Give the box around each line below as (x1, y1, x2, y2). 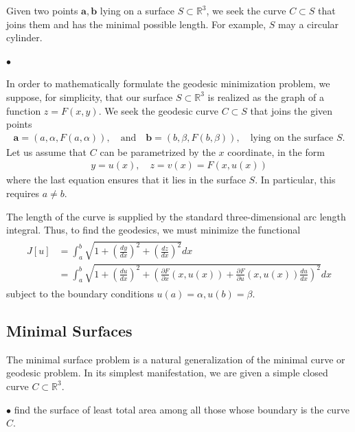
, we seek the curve (206, 3, 286, 17)
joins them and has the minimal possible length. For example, (6, 16, 266, 31)
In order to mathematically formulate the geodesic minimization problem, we (6, 76, 330, 91)
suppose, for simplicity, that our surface (6, 89, 173, 104)
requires (6, 186, 39, 200)
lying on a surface (100, 3, 174, 17)
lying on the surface (250, 133, 334, 143)
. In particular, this (255, 172, 336, 187)
